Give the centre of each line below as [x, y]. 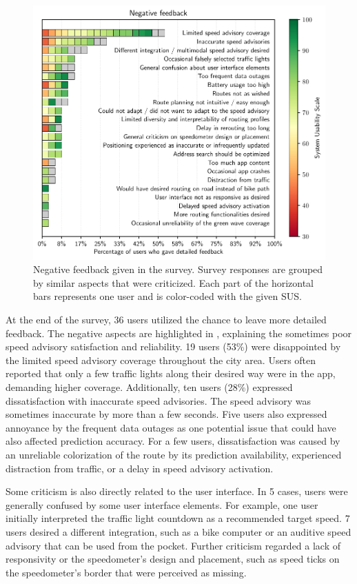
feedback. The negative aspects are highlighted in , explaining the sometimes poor [179, 333]
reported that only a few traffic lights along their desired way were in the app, [171, 373]
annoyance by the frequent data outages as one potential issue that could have [171, 427]
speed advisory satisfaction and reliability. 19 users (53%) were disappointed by [173, 346]
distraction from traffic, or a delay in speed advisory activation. [140, 468]
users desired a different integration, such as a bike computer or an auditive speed [178, 531]
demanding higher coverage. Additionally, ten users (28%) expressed [149, 387]
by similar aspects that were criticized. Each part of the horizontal [173, 282]
